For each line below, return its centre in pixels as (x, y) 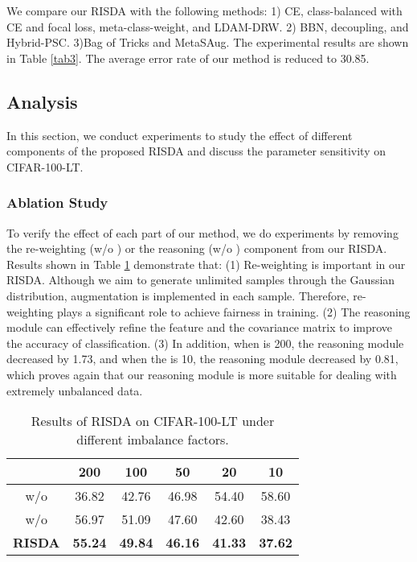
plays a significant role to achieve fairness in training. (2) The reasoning (233, 311)
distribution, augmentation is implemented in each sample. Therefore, (178, 295)
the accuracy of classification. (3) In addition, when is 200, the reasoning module (205, 343)
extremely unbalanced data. (75, 390)
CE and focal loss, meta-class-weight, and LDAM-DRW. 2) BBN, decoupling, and (208, 26)
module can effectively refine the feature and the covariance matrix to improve (200, 327)
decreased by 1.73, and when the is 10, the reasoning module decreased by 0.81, (202, 359)
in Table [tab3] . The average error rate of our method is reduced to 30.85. (188, 58)
